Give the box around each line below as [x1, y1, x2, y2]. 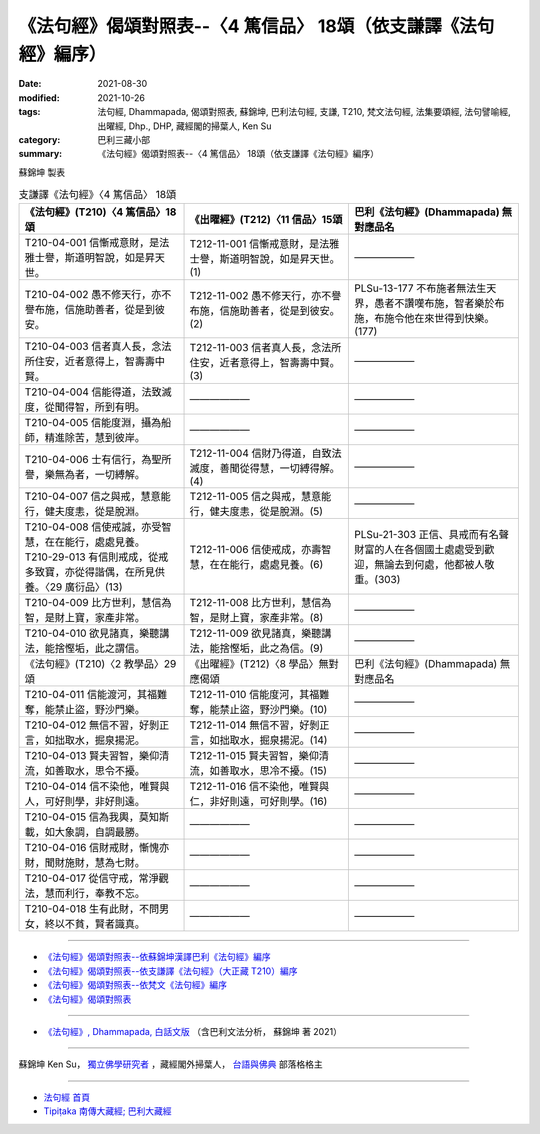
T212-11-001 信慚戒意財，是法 [189, 237, 330, 251]
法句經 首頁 [43, 1091, 90, 1103]
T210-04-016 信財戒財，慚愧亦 [24, 841, 170, 855]
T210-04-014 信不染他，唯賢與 [24, 780, 170, 794]
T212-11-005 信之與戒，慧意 [189, 490, 322, 504]
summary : [18, 148, 63, 160]
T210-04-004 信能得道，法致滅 [24, 385, 172, 399]
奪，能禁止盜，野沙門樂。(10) [189, 703, 328, 717]
